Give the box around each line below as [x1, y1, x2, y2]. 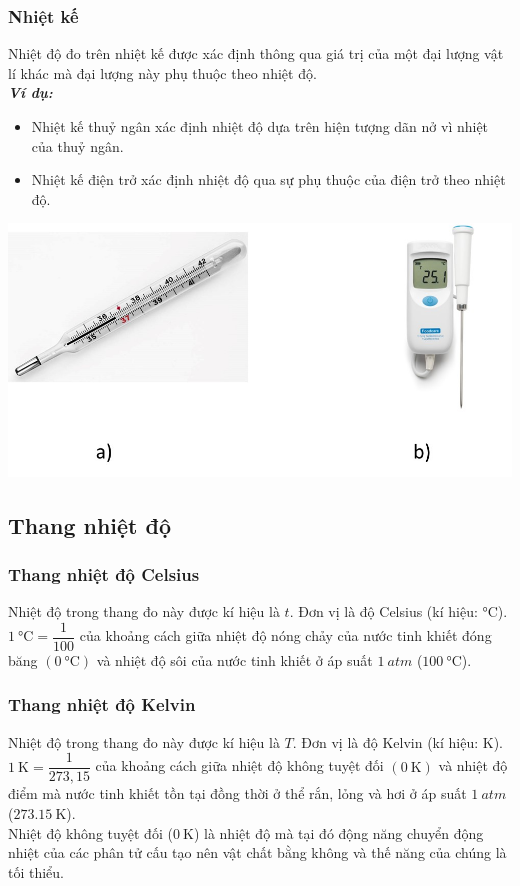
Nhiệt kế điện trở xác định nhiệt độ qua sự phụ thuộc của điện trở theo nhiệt [31, 169, 506, 190]
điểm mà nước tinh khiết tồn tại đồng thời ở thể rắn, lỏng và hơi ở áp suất [8, 783, 467, 804]
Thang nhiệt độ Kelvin [8, 692, 196, 717]
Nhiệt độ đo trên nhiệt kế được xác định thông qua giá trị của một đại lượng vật [8, 43, 504, 64]
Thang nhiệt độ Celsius [8, 561, 200, 586]
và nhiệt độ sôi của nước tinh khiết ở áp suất [96, 649, 373, 670]
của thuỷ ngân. [31, 135, 124, 156]
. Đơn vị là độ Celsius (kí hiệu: [289, 601, 478, 622]
